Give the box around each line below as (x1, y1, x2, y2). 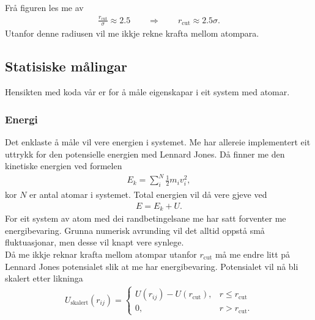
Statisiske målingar (5, 57, 128, 76)
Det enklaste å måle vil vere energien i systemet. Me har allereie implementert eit (5, 136, 311, 148)
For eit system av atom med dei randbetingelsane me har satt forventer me (5, 212, 286, 225)
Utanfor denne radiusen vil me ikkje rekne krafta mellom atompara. (5, 27, 259, 40)
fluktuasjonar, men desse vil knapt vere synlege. (5, 236, 184, 249)
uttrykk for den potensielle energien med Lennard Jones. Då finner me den (5, 147, 285, 160)
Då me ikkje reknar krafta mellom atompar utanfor (5, 247, 197, 260)
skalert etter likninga (5, 272, 83, 285)
